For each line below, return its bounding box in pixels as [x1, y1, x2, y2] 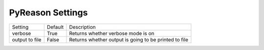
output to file [12, 36, 42, 43]
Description [69, 24, 96, 30]
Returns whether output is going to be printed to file [69, 36, 188, 43]
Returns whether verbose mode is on [69, 30, 154, 37]
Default [46, 24, 64, 30]
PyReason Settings [9, 7, 88, 18]
